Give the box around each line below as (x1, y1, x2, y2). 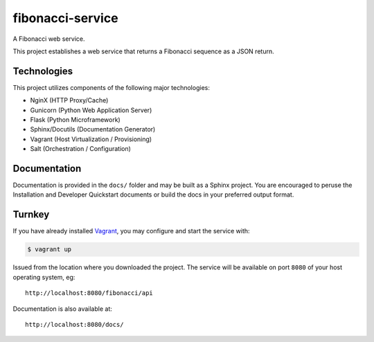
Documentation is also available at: (12, 305, 112, 313)
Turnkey (12, 208, 50, 221)
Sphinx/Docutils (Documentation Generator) (30, 125, 156, 134)
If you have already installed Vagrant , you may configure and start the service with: (12, 227, 250, 235)
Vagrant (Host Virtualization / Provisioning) (30, 135, 152, 143)
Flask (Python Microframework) (30, 116, 121, 124)
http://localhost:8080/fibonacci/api (25, 289, 154, 297)
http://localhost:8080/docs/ (25, 321, 124, 328)
